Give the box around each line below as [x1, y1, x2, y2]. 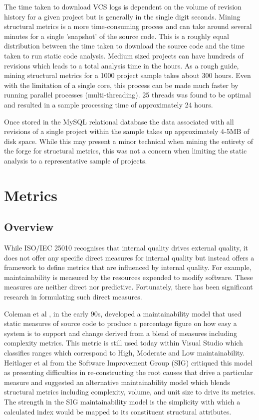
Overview [4, 219, 54, 234]
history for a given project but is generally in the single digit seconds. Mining [4, 11, 241, 21]
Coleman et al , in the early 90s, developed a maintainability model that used [4, 308, 242, 318]
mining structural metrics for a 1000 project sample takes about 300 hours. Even [4, 70, 251, 80]
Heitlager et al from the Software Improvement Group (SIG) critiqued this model [4, 357, 253, 367]
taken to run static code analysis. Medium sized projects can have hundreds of [4, 50, 244, 60]
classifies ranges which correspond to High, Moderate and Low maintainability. [4, 347, 245, 358]
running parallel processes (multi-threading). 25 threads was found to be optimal [4, 89, 251, 100]
